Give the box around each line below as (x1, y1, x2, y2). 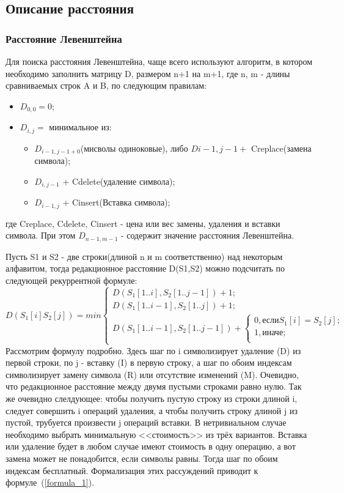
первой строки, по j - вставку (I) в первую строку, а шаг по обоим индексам (5, 356, 292, 369)
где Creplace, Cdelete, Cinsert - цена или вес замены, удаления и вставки (5, 217, 280, 229)
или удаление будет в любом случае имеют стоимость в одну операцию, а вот (5, 440, 296, 453)
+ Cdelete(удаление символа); (62, 174, 175, 187)
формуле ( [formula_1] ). (5, 476, 95, 489)
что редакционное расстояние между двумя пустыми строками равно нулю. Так (5, 380, 302, 393)
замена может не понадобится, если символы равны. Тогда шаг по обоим (5, 451, 278, 464)
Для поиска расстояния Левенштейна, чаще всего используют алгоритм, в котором (5, 55, 313, 67)
